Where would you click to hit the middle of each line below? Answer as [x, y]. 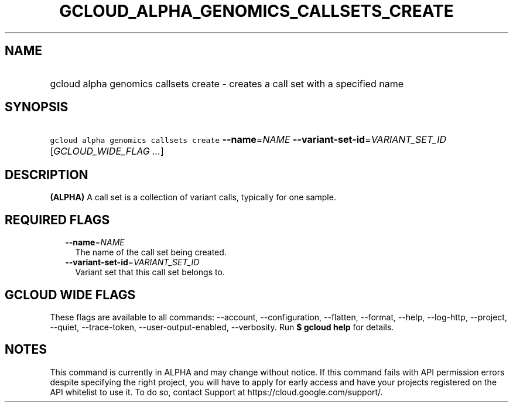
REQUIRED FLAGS [57, 220]
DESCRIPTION [47, 175]
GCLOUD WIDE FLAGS [70, 295]
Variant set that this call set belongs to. [150, 272]
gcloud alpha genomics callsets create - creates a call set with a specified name [227, 83]
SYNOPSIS [37, 107]
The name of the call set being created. [151, 252]
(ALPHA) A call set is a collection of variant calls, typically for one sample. [193, 197]
